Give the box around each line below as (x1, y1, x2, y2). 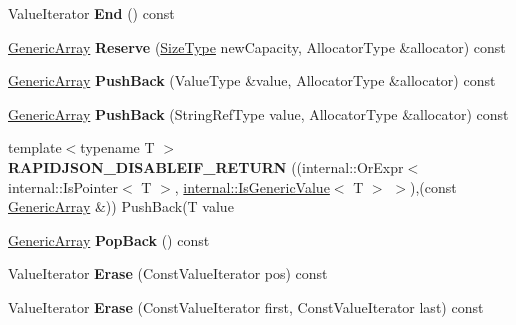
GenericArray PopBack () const (8, 229, 210, 250)
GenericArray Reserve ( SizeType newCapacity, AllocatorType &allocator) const (8, 36, 506, 57)
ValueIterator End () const (8, 3, 175, 23)
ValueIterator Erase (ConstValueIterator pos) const (8, 263, 328, 284)
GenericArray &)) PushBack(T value (8, 196, 234, 217)
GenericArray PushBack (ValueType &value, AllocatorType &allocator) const (8, 70, 496, 91)
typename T (80, 137, 155, 158)
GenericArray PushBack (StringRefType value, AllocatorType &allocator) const (8, 103, 509, 124)
